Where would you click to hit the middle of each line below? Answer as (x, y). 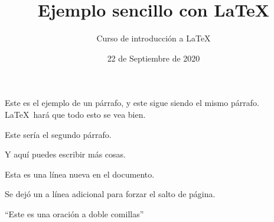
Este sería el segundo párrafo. (58, 134)
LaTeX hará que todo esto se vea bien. (75, 114)
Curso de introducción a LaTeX (154, 38)
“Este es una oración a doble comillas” (74, 213)
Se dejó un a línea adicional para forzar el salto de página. (110, 194)
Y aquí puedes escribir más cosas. (65, 154)
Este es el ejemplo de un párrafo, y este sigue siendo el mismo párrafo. (132, 103)
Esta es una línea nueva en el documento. (80, 174)
